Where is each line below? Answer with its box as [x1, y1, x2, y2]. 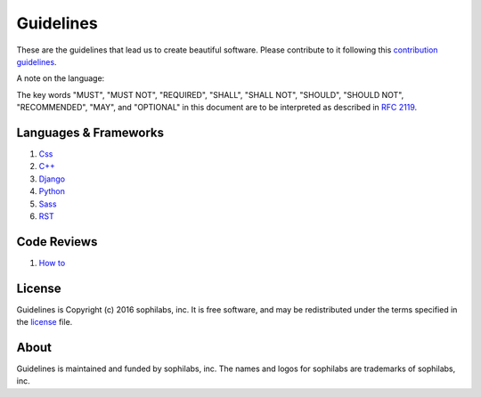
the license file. [16, 317, 73, 328]
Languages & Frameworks [16, 125, 165, 140]
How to [38, 257, 66, 268]
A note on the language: [16, 73, 105, 84]
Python [38, 186, 66, 197]
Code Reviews [16, 234, 98, 249]
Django [38, 174, 66, 184]
